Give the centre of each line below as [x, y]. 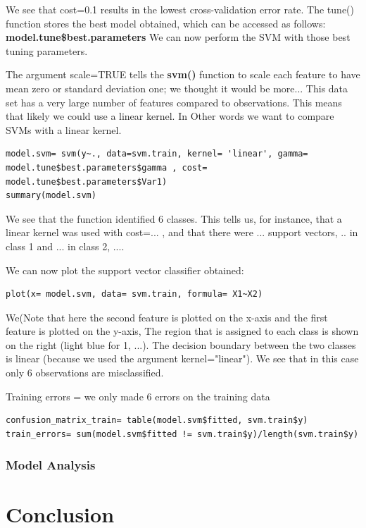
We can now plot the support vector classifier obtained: [125, 270]
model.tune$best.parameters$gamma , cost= [107, 167]
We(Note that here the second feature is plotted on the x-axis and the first [167, 317]
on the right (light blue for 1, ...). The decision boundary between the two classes [181, 344]
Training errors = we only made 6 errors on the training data [138, 396]
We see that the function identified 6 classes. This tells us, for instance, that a [174, 218]
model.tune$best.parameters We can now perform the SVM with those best [178, 37]
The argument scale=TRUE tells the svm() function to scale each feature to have [183, 74]
